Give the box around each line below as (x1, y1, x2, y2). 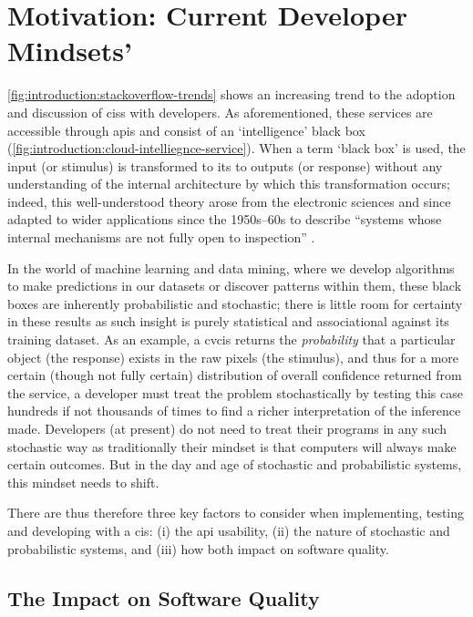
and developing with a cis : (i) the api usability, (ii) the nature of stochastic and (7, 520, 450, 540)
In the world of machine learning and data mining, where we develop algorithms (7, 258, 455, 277)
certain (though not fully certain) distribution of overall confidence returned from (7, 365, 462, 385)
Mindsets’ (7, 32, 132, 69)
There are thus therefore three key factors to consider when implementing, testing (7, 503, 465, 522)
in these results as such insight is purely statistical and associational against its (7, 312, 449, 331)
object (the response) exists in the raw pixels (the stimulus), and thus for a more (7, 347, 459, 366)
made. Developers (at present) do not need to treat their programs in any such (7, 419, 447, 437)
